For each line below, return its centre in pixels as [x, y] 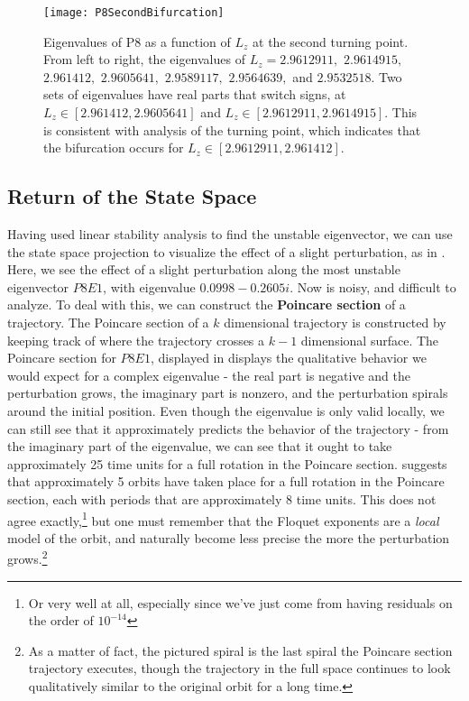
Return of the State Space [132, 196]
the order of [61, 620]
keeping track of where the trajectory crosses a [136, 340]
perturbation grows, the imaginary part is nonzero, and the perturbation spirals [228, 393]
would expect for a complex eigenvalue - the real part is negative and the [209, 375]
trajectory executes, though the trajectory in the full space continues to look [239, 668]
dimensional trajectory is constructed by [335, 322]
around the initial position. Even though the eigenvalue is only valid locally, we [226, 410]
